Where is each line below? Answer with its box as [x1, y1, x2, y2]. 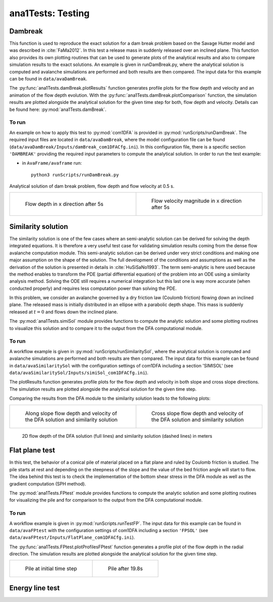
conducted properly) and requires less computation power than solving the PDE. [9, 285, 177, 291]
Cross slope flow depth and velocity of [151, 409, 244, 417]
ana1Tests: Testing [9, 8, 90, 19]
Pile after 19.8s [108, 565, 143, 572]
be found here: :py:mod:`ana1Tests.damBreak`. [9, 106, 107, 112]
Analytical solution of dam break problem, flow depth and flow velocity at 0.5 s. [9, 183, 174, 190]
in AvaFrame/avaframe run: [22, 160, 82, 166]
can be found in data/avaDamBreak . [9, 76, 87, 82]
